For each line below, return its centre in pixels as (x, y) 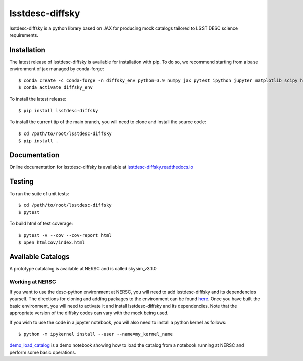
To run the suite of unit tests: (39, 193)
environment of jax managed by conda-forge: (57, 69)
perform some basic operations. (43, 352)
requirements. (24, 35)
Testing (21, 181)
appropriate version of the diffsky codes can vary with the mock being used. (89, 313)
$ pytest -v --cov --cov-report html (65, 235)
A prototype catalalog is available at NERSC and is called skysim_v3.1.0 (83, 268)
